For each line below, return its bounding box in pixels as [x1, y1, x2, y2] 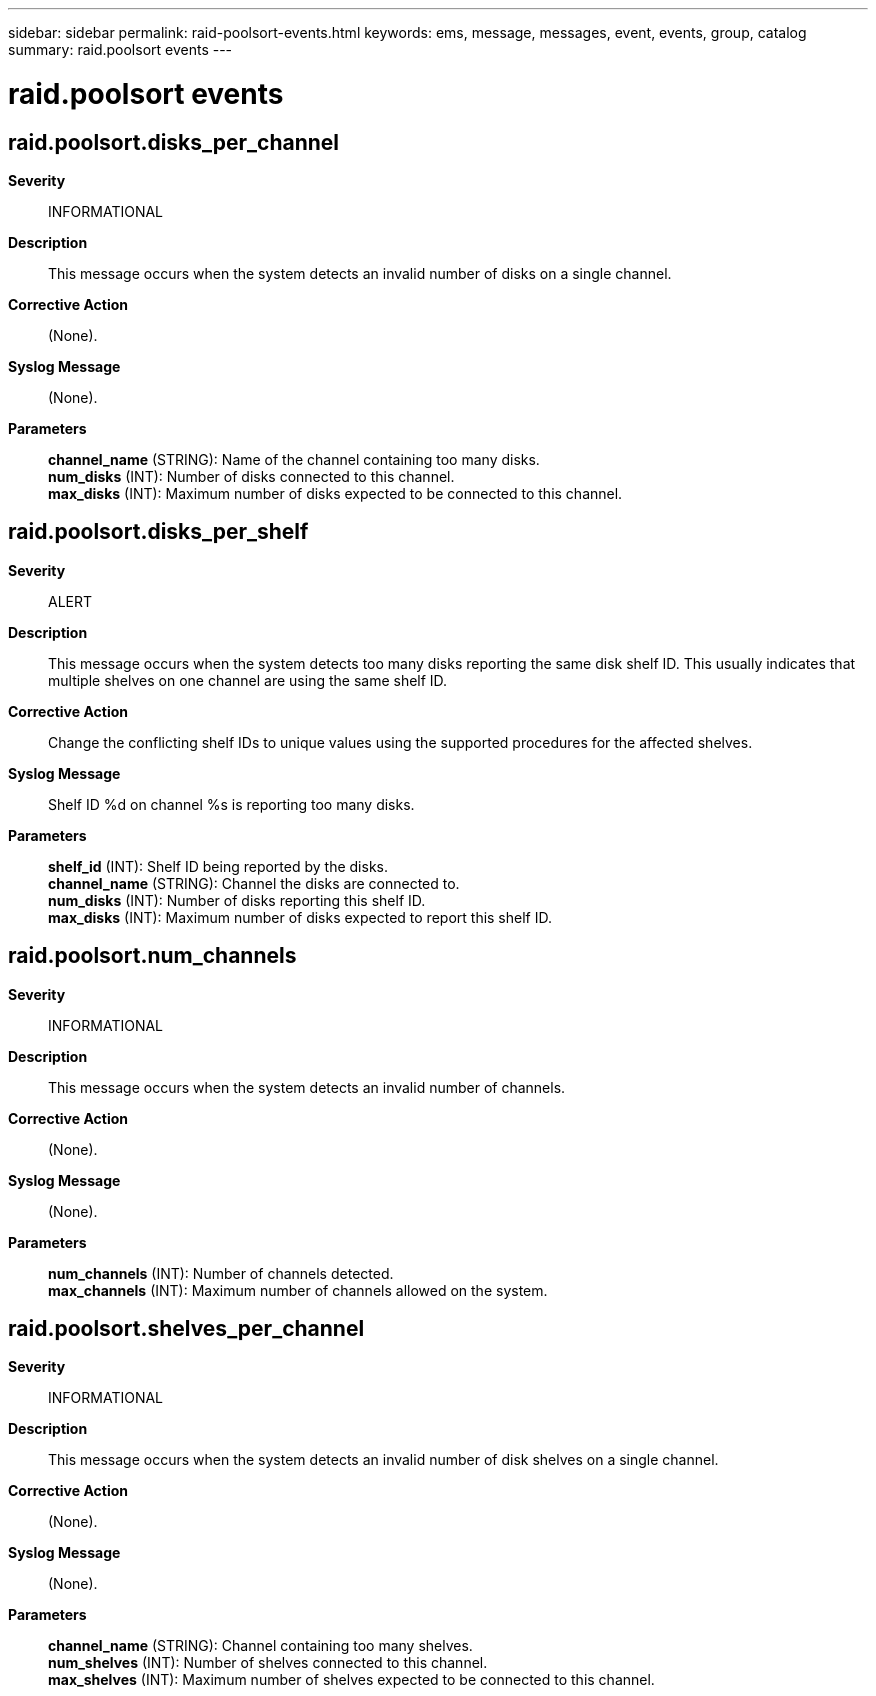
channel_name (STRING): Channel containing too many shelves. [48, 1637, 473, 1655]
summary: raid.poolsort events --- [8, 41, 233, 58]
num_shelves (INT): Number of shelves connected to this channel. [48, 1654, 488, 1672]
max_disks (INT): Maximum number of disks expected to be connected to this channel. [48, 484, 623, 502]
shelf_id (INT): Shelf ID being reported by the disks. [48, 857, 388, 875]
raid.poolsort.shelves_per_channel [8, 1316, 365, 1342]
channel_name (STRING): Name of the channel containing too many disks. [48, 450, 540, 468]
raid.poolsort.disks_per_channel [8, 129, 339, 155]
